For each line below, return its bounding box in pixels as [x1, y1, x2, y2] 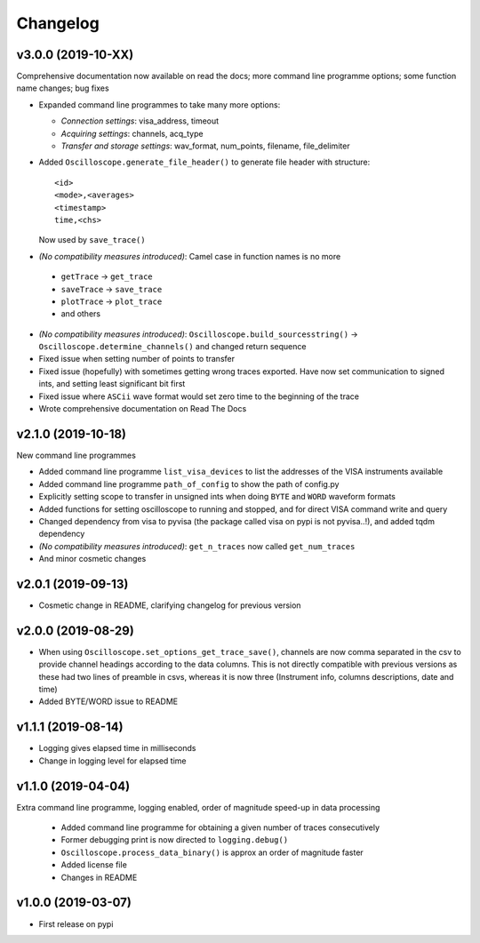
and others [60, 308, 101, 319]
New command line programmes [16, 450, 137, 460]
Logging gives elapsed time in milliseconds [38, 743, 196, 754]
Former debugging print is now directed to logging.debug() [60, 835, 289, 845]
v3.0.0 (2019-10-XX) [16, 47, 134, 62]
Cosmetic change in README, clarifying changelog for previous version [38, 600, 301, 611]
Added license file [60, 859, 128, 870]
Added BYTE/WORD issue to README [38, 696, 179, 707]
